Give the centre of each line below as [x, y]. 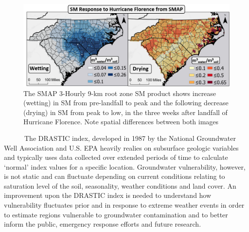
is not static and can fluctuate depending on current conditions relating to [115, 176]
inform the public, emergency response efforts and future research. [103, 224]
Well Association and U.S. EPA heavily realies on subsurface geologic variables [121, 147]
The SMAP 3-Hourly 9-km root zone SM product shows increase [120, 93]
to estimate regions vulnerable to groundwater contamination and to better [116, 214]
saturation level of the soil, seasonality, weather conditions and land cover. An [120, 185]
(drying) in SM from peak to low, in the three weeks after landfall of [125, 112]
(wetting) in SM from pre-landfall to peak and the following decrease [126, 103]
